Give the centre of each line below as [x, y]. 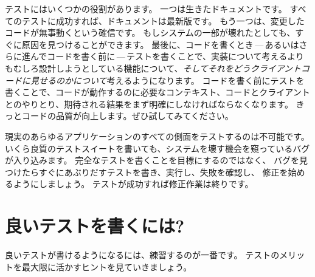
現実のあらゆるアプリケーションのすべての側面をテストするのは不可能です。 [157, 136]
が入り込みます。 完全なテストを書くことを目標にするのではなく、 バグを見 [157, 160]
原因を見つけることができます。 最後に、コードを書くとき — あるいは [160, 44]
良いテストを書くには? [95, 226]
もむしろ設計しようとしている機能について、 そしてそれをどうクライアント [153, 68]
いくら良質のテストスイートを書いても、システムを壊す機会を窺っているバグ [157, 148]
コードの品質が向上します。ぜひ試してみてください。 [127, 116]
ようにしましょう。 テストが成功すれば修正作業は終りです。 [133, 184]
